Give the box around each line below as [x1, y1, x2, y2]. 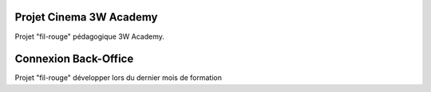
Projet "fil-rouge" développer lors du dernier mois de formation [14, 73, 223, 82]
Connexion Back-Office [14, 52, 134, 66]
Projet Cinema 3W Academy [14, 10, 158, 24]
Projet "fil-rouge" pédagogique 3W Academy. [14, 32, 165, 41]
